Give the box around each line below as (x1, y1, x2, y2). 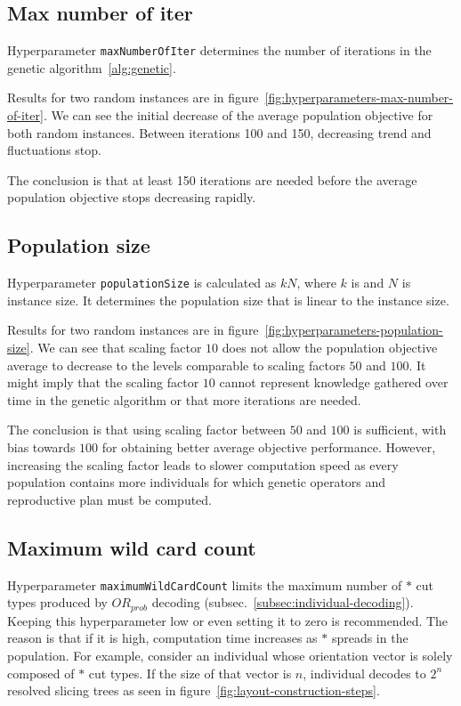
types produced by (7, 593, 108, 612)
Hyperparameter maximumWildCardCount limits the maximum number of (7, 575, 402, 594)
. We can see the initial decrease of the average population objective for (43, 106, 433, 125)
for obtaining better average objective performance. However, (101, 438, 436, 457)
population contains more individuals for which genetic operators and (7, 473, 386, 491)
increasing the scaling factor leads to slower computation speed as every (7, 455, 399, 474)
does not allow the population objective (222, 338, 438, 357)
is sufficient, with (353, 420, 447, 439)
